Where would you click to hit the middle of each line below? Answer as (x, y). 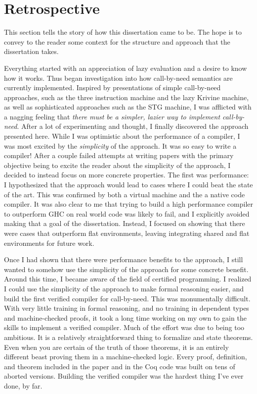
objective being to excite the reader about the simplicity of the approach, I (117, 165)
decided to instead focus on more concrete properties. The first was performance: (127, 175)
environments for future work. (49, 243)
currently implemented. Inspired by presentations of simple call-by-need (112, 87)
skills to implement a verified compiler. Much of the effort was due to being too (124, 327)
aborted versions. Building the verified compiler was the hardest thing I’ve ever (124, 376)
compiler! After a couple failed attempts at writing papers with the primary (119, 155)
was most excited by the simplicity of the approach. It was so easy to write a (120, 145)
